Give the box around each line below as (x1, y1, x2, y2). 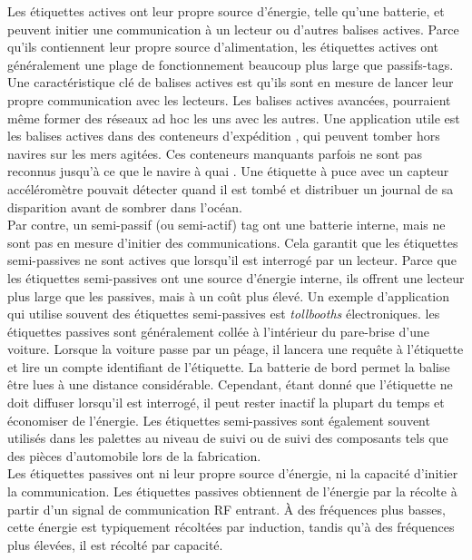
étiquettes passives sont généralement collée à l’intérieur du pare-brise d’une (7, 321, 429, 340)
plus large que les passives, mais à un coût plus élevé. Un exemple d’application (7, 286, 450, 305)
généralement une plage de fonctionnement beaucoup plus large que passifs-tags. (7, 54, 454, 74)
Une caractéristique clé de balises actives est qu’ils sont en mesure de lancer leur (7, 73, 454, 92)
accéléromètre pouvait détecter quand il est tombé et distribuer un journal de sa (7, 179, 454, 198)
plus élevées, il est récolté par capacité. (7, 535, 223, 554)
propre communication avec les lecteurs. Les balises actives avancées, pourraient (7, 90, 451, 109)
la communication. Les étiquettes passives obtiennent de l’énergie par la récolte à (7, 482, 457, 501)
